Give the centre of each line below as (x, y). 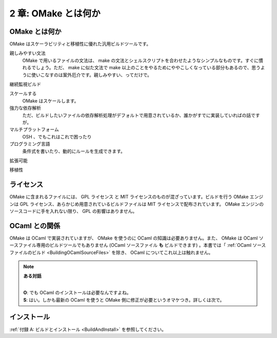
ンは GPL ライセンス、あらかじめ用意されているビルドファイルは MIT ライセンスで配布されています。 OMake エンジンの (137, 204)
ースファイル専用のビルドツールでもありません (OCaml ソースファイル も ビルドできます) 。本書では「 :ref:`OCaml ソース (138, 245)
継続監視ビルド (25, 84)
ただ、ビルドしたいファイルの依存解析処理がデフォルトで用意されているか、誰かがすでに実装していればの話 (137, 115)
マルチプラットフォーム (34, 130)
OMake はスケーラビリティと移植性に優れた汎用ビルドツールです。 (80, 44)
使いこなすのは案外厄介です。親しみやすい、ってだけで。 (92, 75)
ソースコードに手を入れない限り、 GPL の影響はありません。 (73, 211)
